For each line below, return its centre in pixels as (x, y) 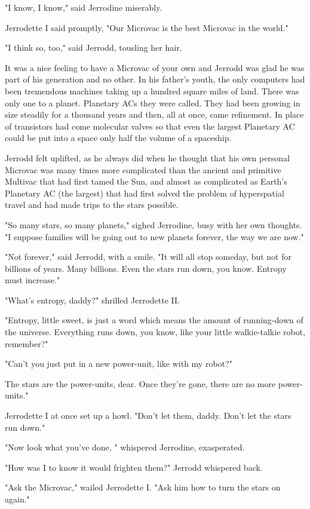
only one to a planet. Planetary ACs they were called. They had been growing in (153, 102)
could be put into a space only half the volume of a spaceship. (118, 138)
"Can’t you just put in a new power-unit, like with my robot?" (119, 364)
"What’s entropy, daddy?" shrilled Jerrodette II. (92, 300)
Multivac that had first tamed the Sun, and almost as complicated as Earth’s (146, 181)
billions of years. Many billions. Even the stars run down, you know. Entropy (146, 268)
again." (17, 499)
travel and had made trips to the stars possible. (92, 205)
